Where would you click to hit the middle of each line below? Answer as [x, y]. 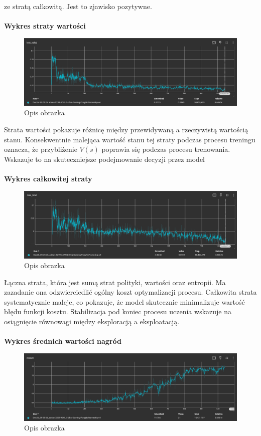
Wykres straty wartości [45, 26]
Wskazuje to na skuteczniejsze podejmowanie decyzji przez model [105, 159]
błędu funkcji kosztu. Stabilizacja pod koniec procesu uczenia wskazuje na [118, 311]
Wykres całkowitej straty [48, 178]
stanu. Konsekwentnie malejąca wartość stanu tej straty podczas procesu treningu [130, 139]
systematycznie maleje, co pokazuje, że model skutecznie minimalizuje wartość [124, 301]
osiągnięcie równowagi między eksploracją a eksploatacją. [92, 321]
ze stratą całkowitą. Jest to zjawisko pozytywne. [78, 6]
